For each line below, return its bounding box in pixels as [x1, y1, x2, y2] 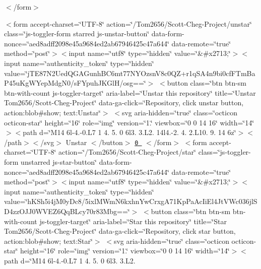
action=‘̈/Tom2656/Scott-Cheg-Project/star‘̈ [58, 147, 196, 157]
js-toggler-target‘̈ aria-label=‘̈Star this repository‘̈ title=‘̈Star [39, 216, 227, 226]
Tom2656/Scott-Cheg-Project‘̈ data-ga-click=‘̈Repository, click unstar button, [4, 97, 244, 108]
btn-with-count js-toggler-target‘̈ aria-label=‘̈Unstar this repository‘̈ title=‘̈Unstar [4, 87, 256, 98]
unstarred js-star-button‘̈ [21, 156, 97, 167]
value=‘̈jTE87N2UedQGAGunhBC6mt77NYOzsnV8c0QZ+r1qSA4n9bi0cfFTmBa [4, 68, 255, 78]
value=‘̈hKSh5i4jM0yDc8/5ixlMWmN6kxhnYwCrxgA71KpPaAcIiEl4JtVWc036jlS [4, 196, 257, 207]
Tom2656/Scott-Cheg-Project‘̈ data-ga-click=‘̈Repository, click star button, [4, 226, 236, 236]
